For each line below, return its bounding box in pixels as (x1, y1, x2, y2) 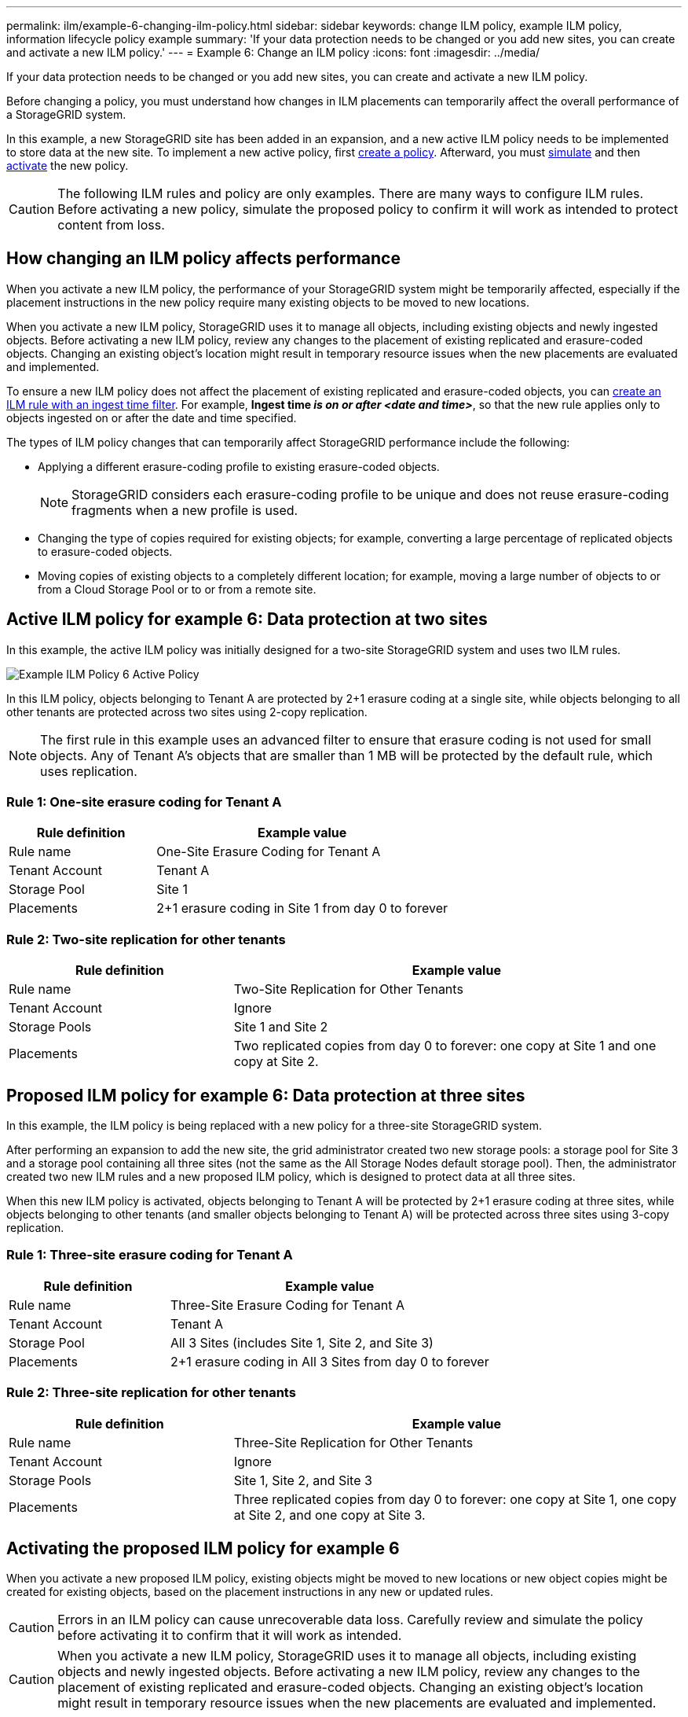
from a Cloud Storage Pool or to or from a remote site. (38, 582, 317, 596)
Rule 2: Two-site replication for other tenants (6, 931, 286, 947)
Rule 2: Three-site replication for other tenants (6, 1384, 296, 1401)
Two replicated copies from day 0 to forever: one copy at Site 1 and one (233, 1038, 657, 1054)
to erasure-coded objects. (38, 544, 173, 558)
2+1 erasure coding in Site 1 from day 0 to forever (156, 900, 448, 917)
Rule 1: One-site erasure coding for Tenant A (6, 794, 282, 811)
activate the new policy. (6, 159, 129, 172)
